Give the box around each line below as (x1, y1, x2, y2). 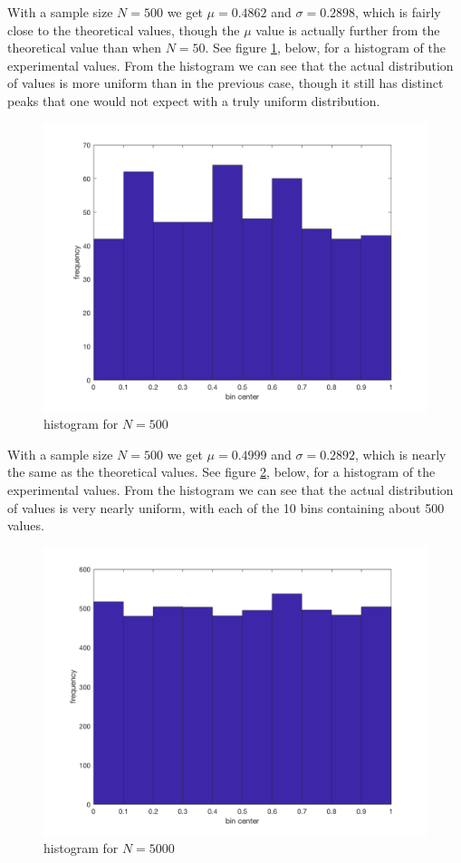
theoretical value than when (7, 38, 161, 57)
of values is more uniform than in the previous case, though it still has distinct (7, 73, 444, 92)
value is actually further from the (255, 20, 440, 39)
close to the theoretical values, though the (7, 20, 240, 39)
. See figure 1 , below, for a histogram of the (205, 38, 446, 57)
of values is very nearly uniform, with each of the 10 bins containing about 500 (7, 498, 445, 517)
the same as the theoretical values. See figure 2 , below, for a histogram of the (7, 462, 436, 481)
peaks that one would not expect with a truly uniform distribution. (7, 91, 380, 110)
